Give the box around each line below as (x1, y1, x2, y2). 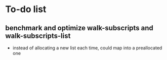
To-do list (5, 4, 47, 15)
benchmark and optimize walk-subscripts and (5, 24, 153, 32)
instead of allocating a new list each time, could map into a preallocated (12, 45, 162, 51)
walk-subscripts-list (5, 31, 71, 40)
